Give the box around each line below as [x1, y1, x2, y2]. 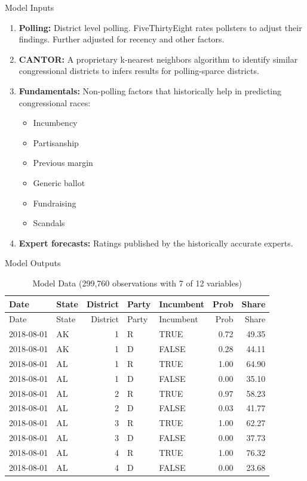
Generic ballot [33, 176, 85, 189]
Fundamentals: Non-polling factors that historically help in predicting [19, 84, 282, 97]
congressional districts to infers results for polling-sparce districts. [19, 64, 259, 77]
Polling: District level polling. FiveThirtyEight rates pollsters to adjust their [19, 21, 302, 33]
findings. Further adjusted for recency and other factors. [19, 33, 225, 45]
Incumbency [33, 116, 78, 129]
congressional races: [19, 96, 91, 109]
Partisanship [33, 136, 79, 149]
